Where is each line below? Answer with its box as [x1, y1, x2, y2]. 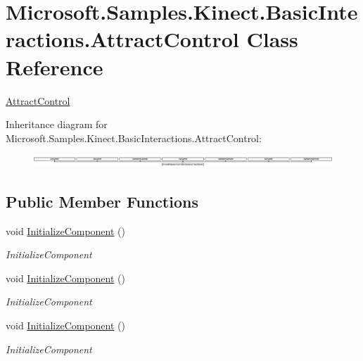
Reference [6, 52, 103, 81]
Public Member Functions [6, 190, 198, 212]
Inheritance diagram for [6, 117, 108, 132]
